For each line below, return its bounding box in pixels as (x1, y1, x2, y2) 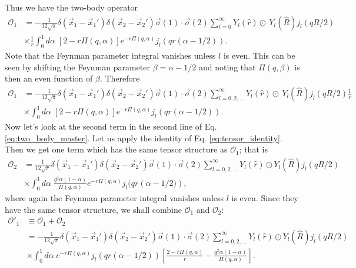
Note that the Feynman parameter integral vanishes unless (5, 49, 216, 61)
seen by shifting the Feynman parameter (5, 60, 150, 73)
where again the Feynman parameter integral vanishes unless (5, 192, 224, 204)
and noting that (199, 60, 256, 73)
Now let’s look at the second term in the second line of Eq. (5, 120, 217, 133)
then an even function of (5, 72, 93, 84)
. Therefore (99, 72, 140, 84)
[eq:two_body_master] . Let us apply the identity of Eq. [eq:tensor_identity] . (5, 131, 282, 144)
